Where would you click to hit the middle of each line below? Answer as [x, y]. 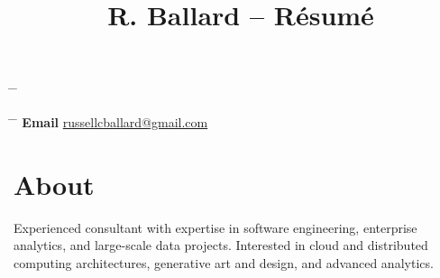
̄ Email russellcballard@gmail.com [111, 121]
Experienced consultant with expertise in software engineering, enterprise [215, 227]
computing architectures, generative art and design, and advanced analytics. [224, 262]
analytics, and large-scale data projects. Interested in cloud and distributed [221, 245]
